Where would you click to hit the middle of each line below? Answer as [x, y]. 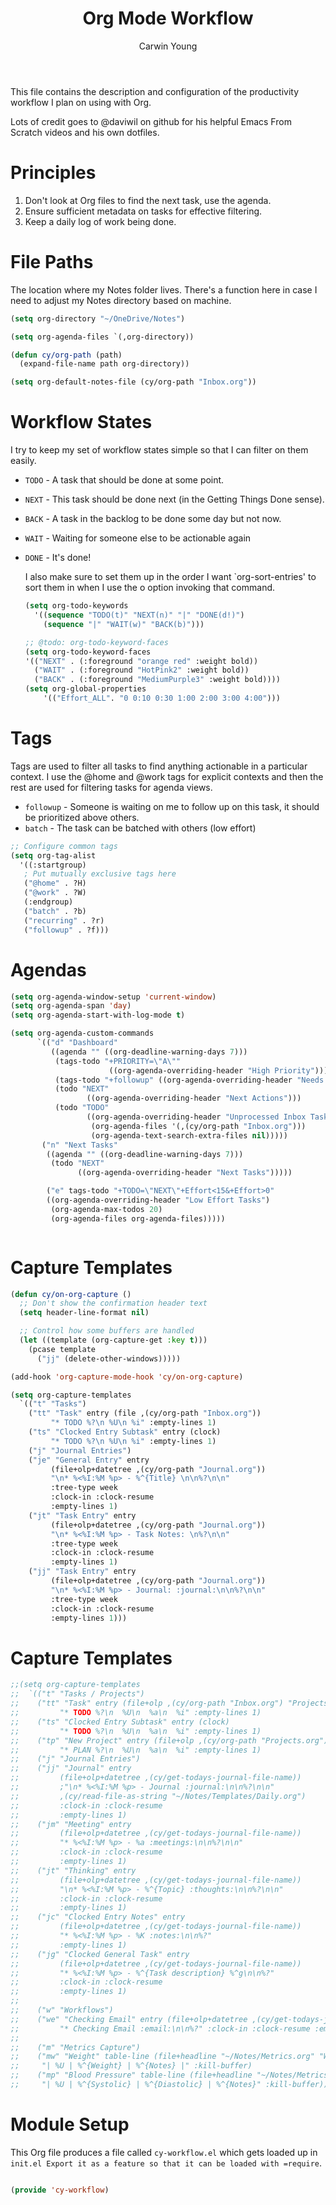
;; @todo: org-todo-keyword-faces [96, 642]
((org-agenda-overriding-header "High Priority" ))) [218, 1070]
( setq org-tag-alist [53, 855]
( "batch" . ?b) [55, 911]
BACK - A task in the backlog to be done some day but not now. [153, 519]
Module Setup [70, 2124]
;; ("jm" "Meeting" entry [71, 1824]
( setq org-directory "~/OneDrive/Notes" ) [98, 318]
